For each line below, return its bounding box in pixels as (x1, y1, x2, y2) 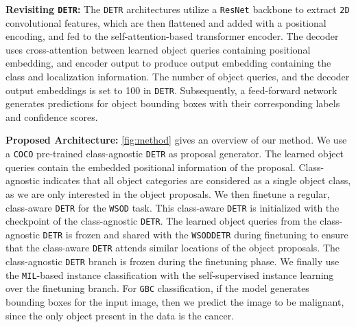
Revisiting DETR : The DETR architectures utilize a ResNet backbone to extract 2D (5, 2, 350, 16)
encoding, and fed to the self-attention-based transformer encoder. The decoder (5, 29, 339, 43)
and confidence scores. (5, 109, 98, 124)
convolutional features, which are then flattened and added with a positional (5, 15, 327, 30)
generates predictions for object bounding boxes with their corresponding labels (5, 96, 340, 111)
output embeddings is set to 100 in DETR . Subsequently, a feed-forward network (5, 82, 337, 97)
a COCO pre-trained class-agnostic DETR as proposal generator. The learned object (5, 146, 344, 161)
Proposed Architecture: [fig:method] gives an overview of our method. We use (5, 133, 347, 147)
